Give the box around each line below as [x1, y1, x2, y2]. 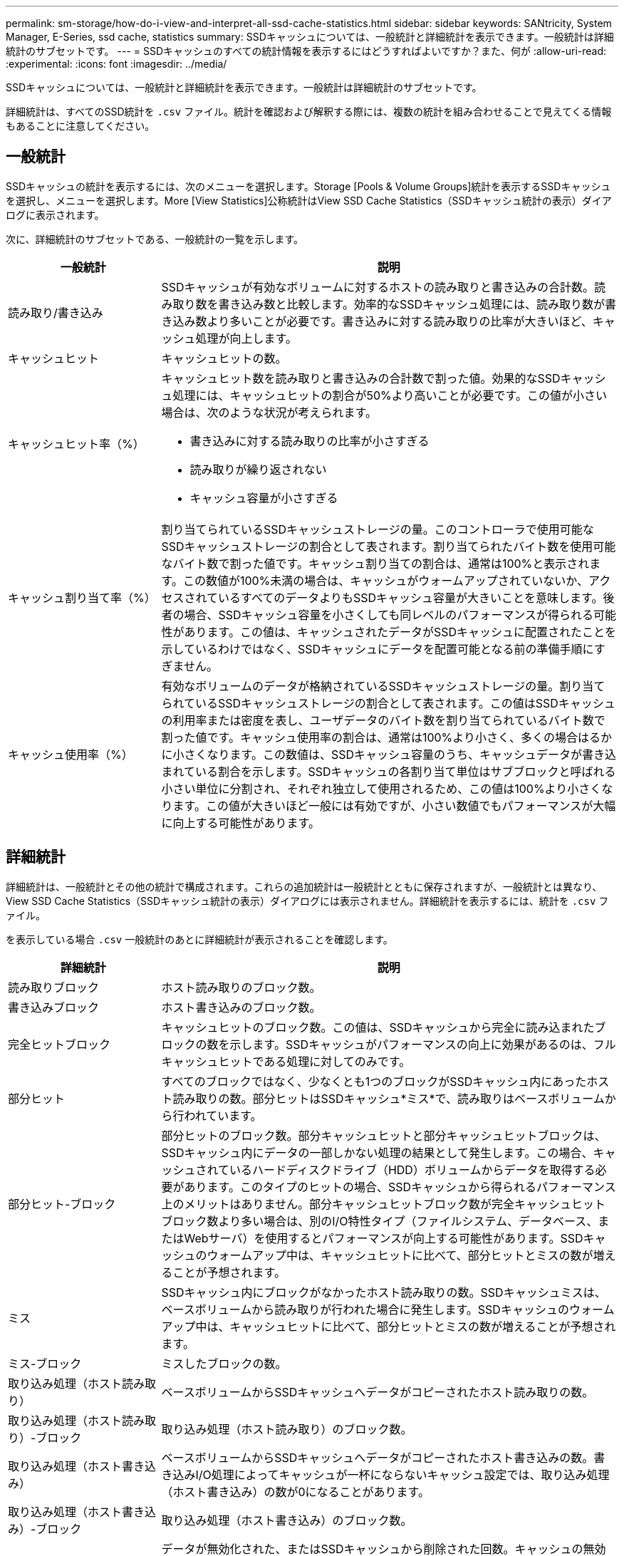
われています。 [184, 1108, 262, 1123]
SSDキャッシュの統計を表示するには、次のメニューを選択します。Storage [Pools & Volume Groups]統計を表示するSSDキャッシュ [6, 180, 611, 192]
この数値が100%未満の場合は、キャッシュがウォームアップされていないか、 [182, 573, 589, 588]
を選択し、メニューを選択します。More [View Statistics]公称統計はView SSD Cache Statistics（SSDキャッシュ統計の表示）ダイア [6, 194, 612, 207]
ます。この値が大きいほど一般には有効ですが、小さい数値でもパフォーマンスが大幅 [172, 798, 616, 813]
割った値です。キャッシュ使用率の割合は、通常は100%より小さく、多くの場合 [161, 730, 578, 745]
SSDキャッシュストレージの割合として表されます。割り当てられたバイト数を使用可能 [161, 539, 616, 554]
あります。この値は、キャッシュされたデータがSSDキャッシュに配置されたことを [184, 624, 616, 639]
